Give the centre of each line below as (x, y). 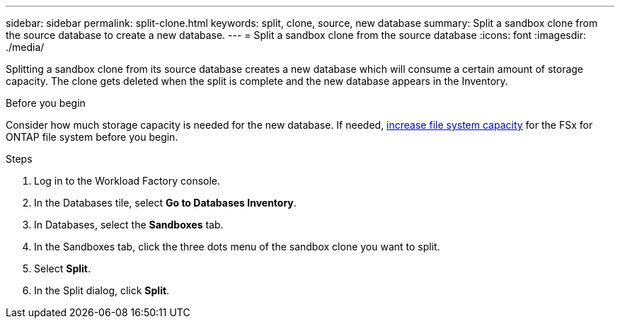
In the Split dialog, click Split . (102, 290)
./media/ (25, 47)
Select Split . (62, 268)
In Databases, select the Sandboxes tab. (129, 225)
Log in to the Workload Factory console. (127, 181)
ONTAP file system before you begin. (92, 137)
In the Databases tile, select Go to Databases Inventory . (165, 203)
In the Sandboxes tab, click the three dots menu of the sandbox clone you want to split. (237, 247)
